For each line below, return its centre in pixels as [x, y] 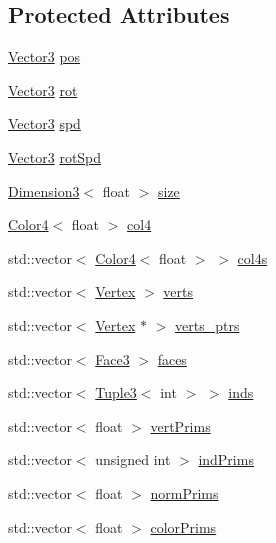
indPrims [226, 459]
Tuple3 [116, 392]
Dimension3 [44, 190]
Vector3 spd [44, 123]
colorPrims [183, 526]
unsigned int [133, 459]
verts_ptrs [207, 324]
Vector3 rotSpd [55, 156]
